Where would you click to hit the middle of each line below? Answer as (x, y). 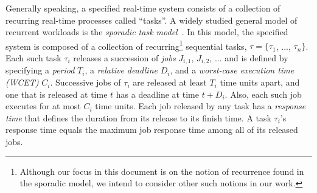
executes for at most (43, 106)
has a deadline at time (157, 94)
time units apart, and (260, 82)
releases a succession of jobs (124, 58)
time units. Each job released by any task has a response (200, 106)
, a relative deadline (121, 70)
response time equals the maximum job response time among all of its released (152, 130)
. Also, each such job (263, 94)
